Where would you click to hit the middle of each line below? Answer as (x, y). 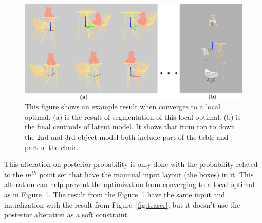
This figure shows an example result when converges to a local (123, 107)
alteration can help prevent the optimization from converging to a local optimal (129, 184)
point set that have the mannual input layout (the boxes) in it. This (146, 174)
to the (14, 174)
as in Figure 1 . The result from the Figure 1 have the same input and (115, 194)
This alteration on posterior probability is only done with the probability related (131, 164)
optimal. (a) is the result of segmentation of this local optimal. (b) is (133, 116)
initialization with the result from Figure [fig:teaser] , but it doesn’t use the (122, 204)
